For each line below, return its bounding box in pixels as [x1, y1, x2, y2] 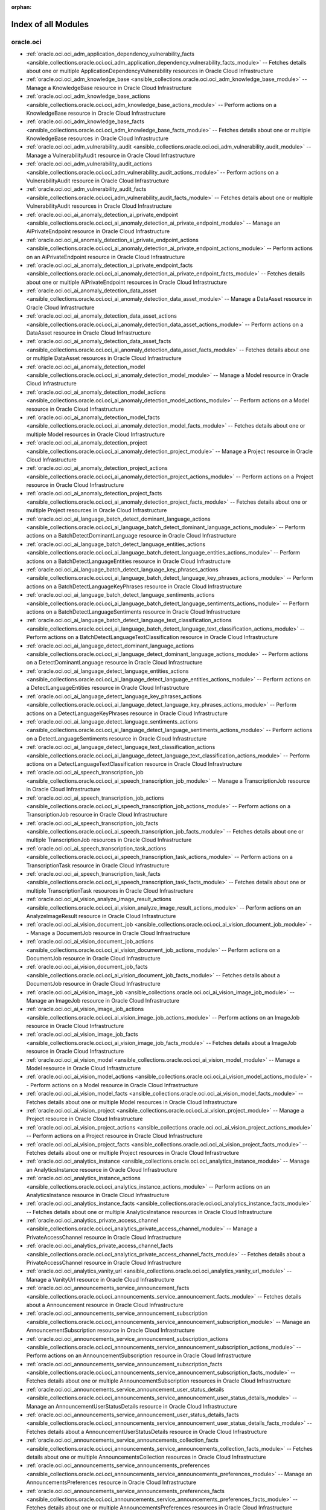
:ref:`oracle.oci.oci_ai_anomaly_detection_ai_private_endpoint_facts [26, 262, 193, 269]
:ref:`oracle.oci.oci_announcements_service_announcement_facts [26, 1284, 190, 1292]
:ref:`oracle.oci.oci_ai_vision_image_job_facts [26, 1030, 138, 1038]
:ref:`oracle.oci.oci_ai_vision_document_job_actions [26, 938, 154, 945]
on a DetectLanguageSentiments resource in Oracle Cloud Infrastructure [26, 734, 207, 742]
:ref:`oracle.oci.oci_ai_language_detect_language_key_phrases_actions [26, 692, 202, 700]
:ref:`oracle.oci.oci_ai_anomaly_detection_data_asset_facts [26, 338, 171, 345]
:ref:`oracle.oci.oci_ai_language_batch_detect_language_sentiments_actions [26, 591, 215, 599]
